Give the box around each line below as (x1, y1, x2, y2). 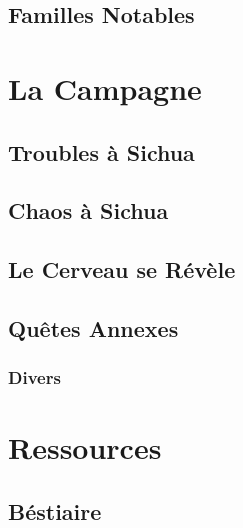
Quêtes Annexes (8, 312, 179, 343)
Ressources (8, 427, 162, 468)
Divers (8, 365, 61, 390)
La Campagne (8, 67, 202, 108)
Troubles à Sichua (8, 136, 195, 167)
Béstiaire (8, 495, 102, 526)
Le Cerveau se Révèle (8, 254, 236, 285)
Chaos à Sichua (8, 195, 169, 226)
